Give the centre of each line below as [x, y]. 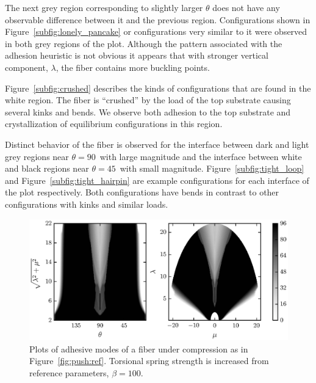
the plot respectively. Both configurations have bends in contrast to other [142, 192]
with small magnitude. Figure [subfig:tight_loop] [212, 168]
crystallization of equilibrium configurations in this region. [114, 124]
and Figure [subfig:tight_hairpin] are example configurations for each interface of [157, 180]
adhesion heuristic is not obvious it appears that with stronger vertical [137, 55]
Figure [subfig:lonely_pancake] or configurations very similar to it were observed [156, 31]
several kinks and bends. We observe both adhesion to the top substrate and [148, 111]
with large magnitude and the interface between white [201, 156]
